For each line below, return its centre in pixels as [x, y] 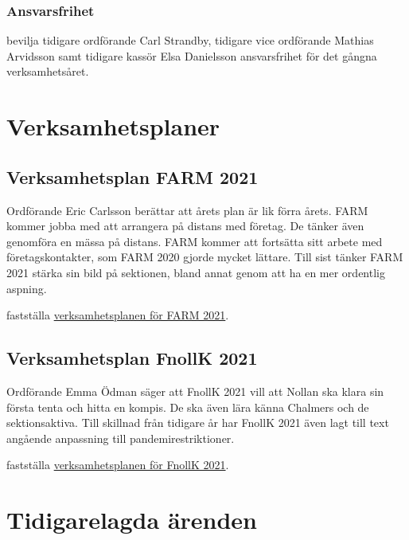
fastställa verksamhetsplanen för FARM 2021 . [118, 315]
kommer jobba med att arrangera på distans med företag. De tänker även [185, 226]
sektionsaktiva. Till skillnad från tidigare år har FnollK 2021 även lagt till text [198, 423]
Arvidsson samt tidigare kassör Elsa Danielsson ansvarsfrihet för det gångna [192, 55]
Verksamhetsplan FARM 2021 [132, 176]
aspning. [27, 288]
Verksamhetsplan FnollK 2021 [132, 358]
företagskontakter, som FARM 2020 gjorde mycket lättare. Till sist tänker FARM [205, 257]
